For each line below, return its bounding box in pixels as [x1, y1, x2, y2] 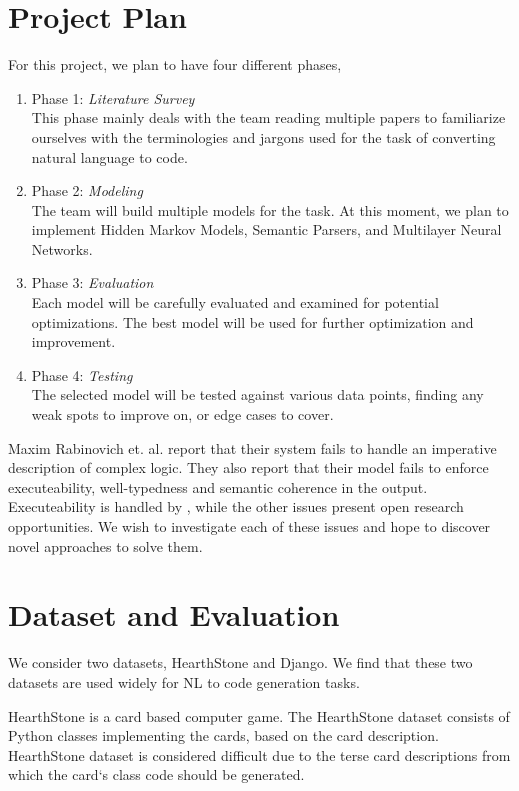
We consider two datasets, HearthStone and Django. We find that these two [8, 652, 473, 673]
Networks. [31, 238, 93, 259]
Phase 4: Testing [31, 364, 133, 385]
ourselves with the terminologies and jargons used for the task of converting [31, 126, 496, 147]
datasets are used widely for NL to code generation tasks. [8, 671, 360, 692]
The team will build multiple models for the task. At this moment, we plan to [31, 199, 509, 220]
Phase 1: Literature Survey [31, 87, 195, 108]
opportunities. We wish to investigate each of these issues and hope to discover [8, 516, 491, 536]
